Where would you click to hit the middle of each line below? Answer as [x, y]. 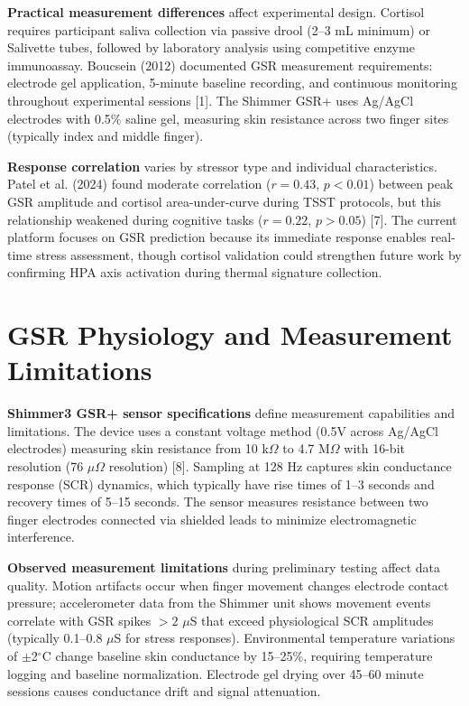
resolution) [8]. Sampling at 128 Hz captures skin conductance [280, 466]
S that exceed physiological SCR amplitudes [312, 620]
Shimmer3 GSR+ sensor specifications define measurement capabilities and [231, 413]
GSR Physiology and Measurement [230, 334]
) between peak [411, 184]
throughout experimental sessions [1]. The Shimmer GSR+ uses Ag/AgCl [211, 100]
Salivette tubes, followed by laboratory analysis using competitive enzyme [211, 47]
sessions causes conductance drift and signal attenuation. [164, 691]
